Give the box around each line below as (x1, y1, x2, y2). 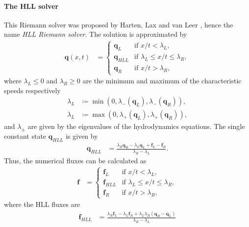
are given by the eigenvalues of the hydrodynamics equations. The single (27, 121, 245, 131)
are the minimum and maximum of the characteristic (82, 76, 242, 86)
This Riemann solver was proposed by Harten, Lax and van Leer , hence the (4, 19, 233, 29)
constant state (4, 131, 47, 141)
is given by (66, 131, 98, 141)
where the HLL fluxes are (4, 199, 80, 209)
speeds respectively (4, 85, 61, 95)
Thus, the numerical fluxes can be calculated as (4, 155, 147, 165)
